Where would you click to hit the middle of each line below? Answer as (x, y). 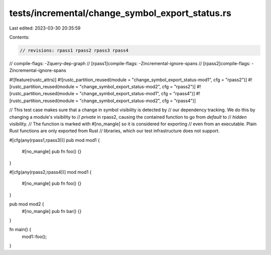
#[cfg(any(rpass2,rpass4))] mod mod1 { (50, 172)
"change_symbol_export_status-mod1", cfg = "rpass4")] (137, 94)
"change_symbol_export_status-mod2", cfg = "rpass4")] (138, 101)
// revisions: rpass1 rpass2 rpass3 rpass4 (74, 50)
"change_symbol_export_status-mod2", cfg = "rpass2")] (138, 87)
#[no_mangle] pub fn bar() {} (52, 211)
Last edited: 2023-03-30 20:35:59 (45, 28)
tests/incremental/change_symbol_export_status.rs (120, 13)
